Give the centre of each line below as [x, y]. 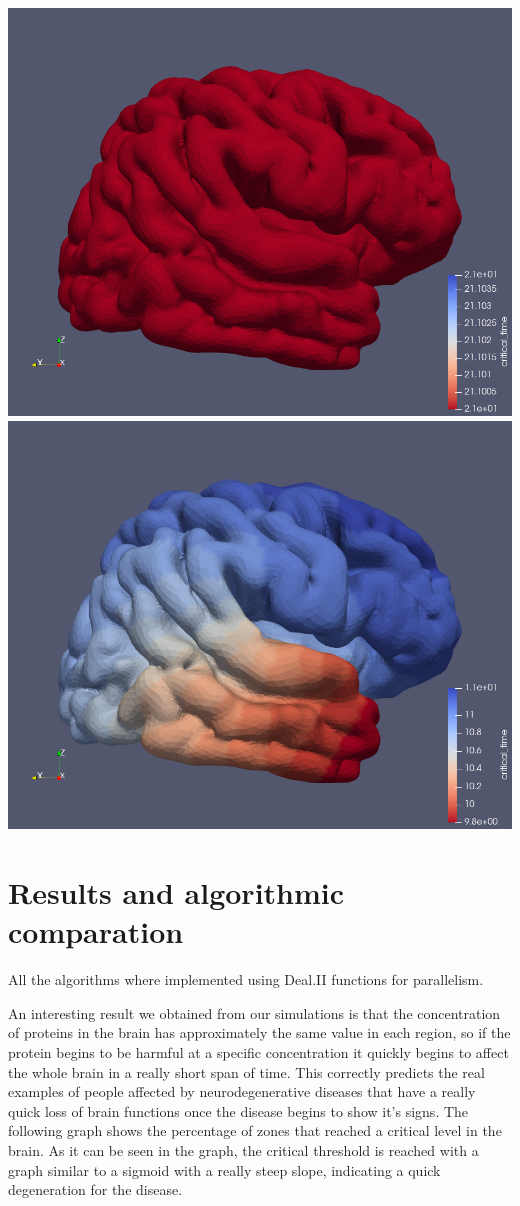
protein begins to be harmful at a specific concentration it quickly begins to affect [258, 1052]
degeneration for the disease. [95, 1189]
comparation [96, 931]
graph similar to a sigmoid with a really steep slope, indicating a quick [224, 1169]
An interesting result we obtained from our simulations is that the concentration [254, 1012]
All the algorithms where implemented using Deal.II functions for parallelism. [246, 979]
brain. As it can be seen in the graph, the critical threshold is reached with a [243, 1150]
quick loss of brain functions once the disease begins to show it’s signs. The [238, 1110]
